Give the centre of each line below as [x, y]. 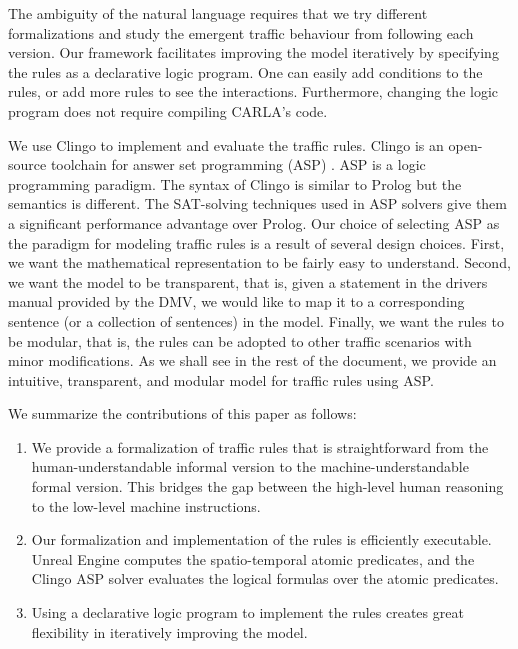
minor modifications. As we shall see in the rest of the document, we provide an [252, 360]
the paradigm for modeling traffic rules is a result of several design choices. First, [256, 242]
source [27, 164]
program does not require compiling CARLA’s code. [168, 110]
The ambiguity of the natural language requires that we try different [218, 13]
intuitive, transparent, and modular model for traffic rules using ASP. [221, 379]
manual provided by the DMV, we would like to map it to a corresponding [236, 301]
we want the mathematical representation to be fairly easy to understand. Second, [259, 262]
